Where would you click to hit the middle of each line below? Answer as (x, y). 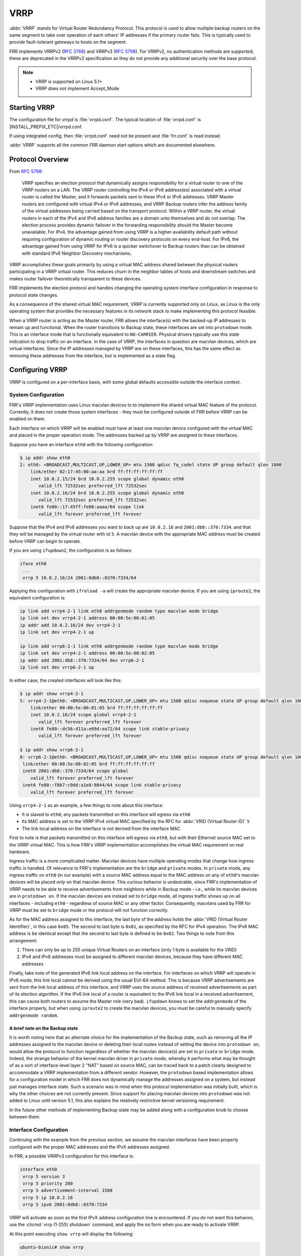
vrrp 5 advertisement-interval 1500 (68, 1190)
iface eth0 (33, 563)
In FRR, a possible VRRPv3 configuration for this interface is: (72, 1156)
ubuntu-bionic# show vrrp (52, 1247)
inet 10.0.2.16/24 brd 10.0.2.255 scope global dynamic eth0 (107, 493)
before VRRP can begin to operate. (45, 541)
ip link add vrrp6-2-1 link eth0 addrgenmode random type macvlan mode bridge (119, 646)
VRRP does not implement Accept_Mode (77, 88)
